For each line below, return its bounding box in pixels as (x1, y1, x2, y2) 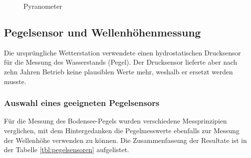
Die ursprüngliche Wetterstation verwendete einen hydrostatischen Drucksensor (4, 47, 241, 57)
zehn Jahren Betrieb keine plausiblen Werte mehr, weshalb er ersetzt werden (4, 66, 233, 76)
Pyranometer (23, 1, 63, 11)
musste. (4, 76, 26, 86)
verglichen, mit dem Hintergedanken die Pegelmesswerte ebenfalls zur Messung (4, 125, 240, 135)
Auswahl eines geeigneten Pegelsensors (4, 97, 160, 109)
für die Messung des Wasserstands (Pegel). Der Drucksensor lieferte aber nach (4, 57, 237, 67)
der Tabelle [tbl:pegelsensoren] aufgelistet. (4, 144, 129, 155)
